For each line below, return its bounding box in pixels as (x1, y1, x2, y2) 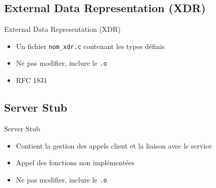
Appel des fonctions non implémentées (16, 157, 135, 168)
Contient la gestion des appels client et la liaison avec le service (16, 140, 212, 151)
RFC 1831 (16, 75, 47, 85)
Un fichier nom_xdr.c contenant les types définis (16, 40, 165, 51)
